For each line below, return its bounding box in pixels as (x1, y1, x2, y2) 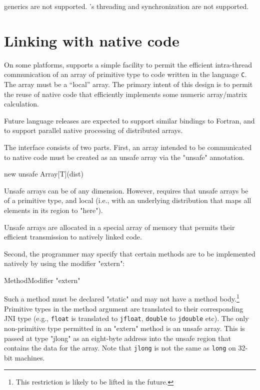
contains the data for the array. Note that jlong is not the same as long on (4, 342, 236, 353)
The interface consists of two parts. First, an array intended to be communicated (4, 141, 252, 152)
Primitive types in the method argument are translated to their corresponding (4, 303, 243, 313)
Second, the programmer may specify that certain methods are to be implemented (4, 248, 255, 258)
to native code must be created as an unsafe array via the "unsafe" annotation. (4, 151, 245, 162)
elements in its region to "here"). (4, 204, 103, 215)
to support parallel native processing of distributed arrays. (4, 125, 183, 135)
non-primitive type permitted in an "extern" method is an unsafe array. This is (4, 322, 245, 333)
